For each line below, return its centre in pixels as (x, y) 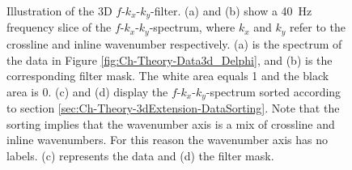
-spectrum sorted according (274, 91)
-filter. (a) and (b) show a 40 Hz (231, 11)
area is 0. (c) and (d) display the (87, 91)
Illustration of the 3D (59, 11)
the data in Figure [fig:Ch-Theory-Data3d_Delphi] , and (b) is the (170, 59)
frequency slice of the (59, 27)
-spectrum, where (192, 27)
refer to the (318, 27)
